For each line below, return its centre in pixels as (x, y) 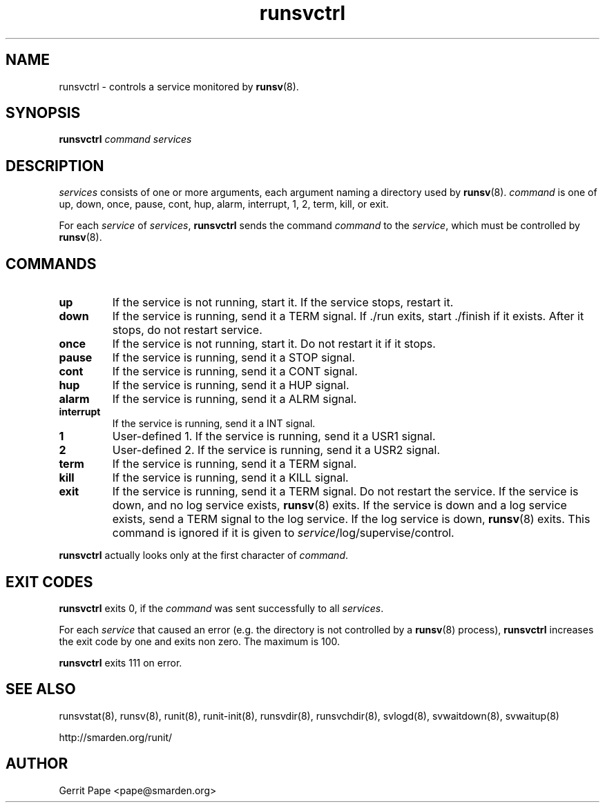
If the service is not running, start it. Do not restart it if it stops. (274, 344)
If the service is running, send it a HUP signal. (231, 385)
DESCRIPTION (55, 166)
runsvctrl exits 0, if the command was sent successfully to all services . (221, 608)
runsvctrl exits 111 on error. (121, 662)
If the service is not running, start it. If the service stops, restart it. (283, 303)
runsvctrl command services (125, 139)
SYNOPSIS (43, 113)
